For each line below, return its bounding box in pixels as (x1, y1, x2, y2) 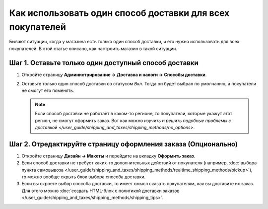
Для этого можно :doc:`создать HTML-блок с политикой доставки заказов (21, 188, 180, 194)
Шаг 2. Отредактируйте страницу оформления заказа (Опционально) (9, 139, 238, 148)
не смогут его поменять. (21, 87, 74, 94)
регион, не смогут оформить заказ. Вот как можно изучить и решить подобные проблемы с (35, 117, 231, 124)
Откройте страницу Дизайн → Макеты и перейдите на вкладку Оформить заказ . (21, 153, 196, 159)
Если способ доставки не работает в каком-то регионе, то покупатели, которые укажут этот (35, 111, 233, 117)
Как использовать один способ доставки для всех (9, 7, 230, 18)
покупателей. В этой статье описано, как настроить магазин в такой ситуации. (9, 45, 177, 52)
